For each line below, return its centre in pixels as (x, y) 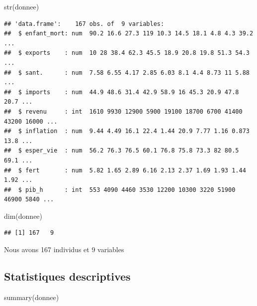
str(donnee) (22, 6)
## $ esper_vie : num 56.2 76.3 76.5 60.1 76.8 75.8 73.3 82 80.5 (122, 151)
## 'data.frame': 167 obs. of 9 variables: (84, 24)
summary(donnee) (32, 297)
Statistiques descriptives (67, 276)
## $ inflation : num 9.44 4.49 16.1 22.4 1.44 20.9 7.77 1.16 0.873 (127, 131)
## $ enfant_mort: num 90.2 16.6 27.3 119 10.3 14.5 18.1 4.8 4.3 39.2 (129, 34)
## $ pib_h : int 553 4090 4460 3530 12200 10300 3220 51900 (120, 190)
